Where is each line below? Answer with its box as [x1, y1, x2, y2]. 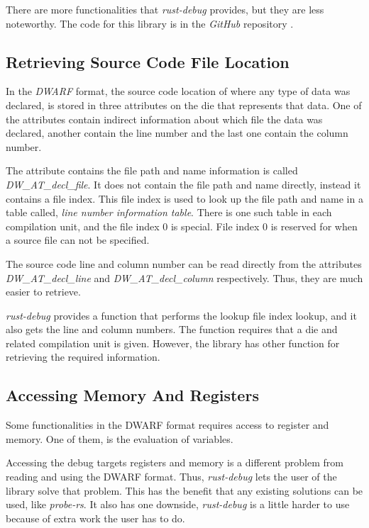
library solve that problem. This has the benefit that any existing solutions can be [6, 483, 363, 498]
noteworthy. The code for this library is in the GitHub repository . [6, 16, 294, 30]
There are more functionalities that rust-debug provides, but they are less [6, 2, 324, 16]
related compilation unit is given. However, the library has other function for [6, 335, 340, 350]
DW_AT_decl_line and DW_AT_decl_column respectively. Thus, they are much [6, 270, 363, 285]
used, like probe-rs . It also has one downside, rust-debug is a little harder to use [6, 497, 350, 512]
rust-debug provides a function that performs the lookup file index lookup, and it [6, 308, 357, 322]
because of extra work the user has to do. [6, 510, 185, 525]
